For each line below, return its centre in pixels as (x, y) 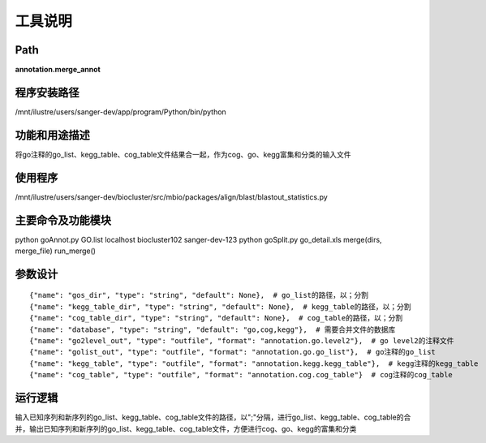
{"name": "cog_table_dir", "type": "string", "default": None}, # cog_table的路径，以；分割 (216, 318)
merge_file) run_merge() (56, 251)
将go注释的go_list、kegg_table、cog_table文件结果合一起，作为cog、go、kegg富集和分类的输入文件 (183, 154)
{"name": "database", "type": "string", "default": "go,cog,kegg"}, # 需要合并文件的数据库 (213, 329)
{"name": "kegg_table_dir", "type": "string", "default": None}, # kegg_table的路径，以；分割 (220, 307)
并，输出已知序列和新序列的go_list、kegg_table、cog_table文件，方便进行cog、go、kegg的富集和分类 (186, 428)
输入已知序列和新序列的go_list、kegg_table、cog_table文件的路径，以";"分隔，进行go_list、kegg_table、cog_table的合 (213, 417)
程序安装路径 (47, 92)
